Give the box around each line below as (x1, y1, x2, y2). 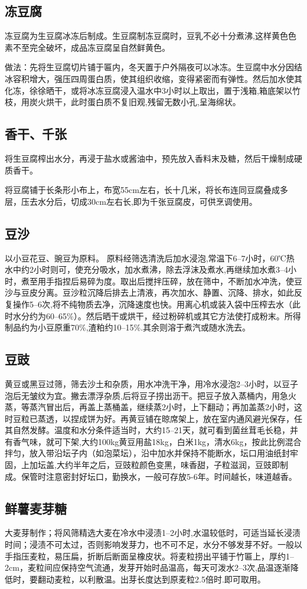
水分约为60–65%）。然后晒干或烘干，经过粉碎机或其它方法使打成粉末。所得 (12, 309, 301, 322)
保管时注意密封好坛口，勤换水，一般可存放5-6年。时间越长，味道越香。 (21, 470, 297, 482)
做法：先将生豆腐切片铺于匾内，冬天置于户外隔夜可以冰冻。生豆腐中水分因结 (5, 61, 302, 73)
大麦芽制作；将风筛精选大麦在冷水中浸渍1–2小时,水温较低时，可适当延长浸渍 (5, 526, 301, 539)
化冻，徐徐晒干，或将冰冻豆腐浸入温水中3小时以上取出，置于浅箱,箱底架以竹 (5, 84, 301, 96)
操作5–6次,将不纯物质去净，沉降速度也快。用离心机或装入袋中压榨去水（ (12, 297, 292, 310)
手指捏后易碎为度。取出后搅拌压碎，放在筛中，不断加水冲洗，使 (45, 274, 294, 287)
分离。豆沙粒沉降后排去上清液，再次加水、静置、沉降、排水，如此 (37, 286, 294, 299)
